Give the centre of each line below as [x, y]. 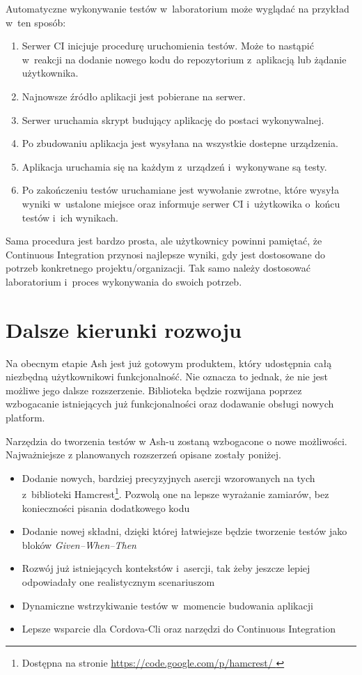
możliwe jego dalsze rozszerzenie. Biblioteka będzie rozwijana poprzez [154, 390]
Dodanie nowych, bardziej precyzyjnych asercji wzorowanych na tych [168, 478]
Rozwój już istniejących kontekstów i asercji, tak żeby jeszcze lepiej [166, 568]
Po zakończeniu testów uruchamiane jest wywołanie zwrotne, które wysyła [180, 190]
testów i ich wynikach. [70, 217]
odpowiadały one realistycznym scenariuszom [118, 582]
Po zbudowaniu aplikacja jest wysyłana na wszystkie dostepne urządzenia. [180, 143]
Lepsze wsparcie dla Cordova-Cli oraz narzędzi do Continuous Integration [179, 629]
